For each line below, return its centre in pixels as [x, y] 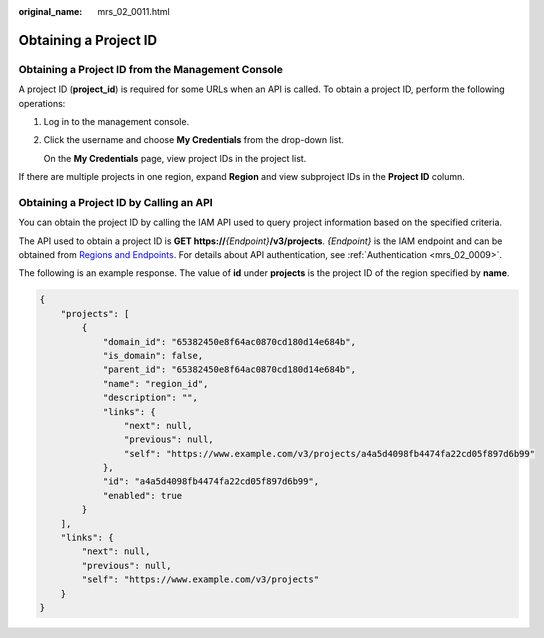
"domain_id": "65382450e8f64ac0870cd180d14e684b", [229, 341]
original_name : [50, 11]
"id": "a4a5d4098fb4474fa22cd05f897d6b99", [211, 481]
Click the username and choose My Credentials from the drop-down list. [194, 140]
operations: [42, 103]
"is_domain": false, [153, 355]
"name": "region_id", [155, 383]
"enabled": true [142, 495]
